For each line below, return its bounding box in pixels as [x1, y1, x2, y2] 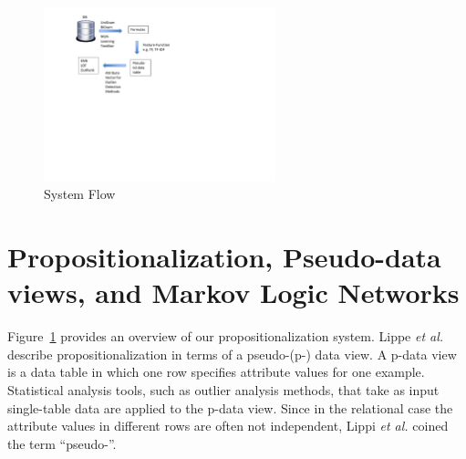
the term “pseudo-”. [7, 433, 117, 453]
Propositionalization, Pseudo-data [7, 238, 441, 276]
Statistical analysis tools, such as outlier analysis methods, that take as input [7, 381, 440, 400]
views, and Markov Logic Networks [7, 274, 460, 311]
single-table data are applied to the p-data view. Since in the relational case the [7, 398, 453, 417]
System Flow [44, 184, 116, 203]
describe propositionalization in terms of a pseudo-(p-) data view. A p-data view [7, 344, 457, 363]
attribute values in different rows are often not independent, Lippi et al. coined [7, 416, 449, 435]
